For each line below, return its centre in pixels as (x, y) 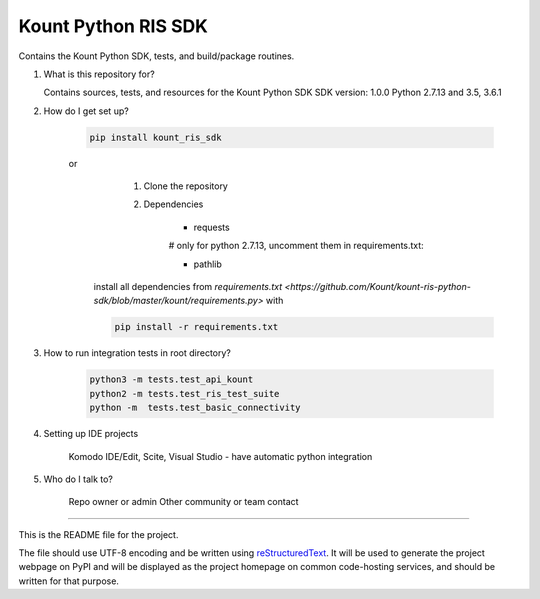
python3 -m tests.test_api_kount (171, 379)
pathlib (207, 264)
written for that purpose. (69, 581)
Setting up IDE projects (91, 434)
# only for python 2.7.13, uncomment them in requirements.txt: (296, 246)
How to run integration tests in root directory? (137, 353)
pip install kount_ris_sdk (155, 137)
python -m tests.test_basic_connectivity (195, 408)
